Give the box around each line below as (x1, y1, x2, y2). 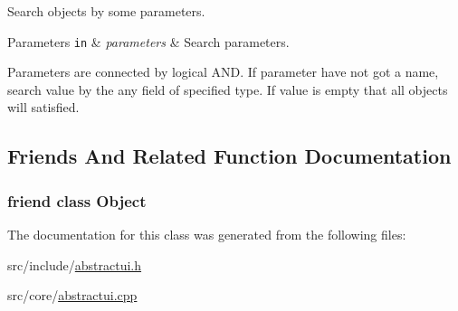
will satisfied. (7, 98, 80, 117)
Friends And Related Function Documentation (7, 142, 452, 170)
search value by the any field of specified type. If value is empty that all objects (7, 80, 448, 99)
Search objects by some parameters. (7, 2, 205, 20)
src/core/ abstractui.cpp (7, 286, 138, 305)
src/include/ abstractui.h (7, 255, 142, 274)
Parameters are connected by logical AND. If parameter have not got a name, (7, 62, 439, 81)
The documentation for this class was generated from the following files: (7, 225, 406, 244)
